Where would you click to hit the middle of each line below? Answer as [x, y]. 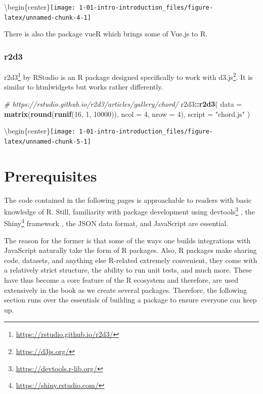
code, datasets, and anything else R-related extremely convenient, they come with [131, 260]
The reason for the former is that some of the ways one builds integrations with [127, 240]
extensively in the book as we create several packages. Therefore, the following [125, 290]
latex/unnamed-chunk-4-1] [48, 17]
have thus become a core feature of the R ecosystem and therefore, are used [121, 280]
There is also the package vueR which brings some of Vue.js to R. [106, 34]
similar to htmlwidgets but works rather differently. [84, 87]
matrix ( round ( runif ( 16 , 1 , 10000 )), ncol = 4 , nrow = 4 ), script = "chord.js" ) [127, 114]
